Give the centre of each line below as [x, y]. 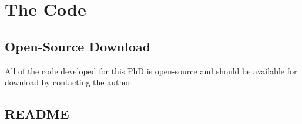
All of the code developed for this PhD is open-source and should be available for [151, 70]
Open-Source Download [78, 46]
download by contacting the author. [69, 82]
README [37, 114]
